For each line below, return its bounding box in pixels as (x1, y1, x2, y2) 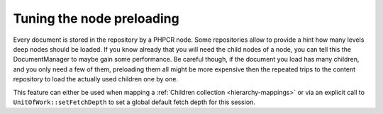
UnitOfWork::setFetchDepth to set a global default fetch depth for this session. (13, 98, 255, 106)
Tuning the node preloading (13, 11, 180, 26)
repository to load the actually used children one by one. (13, 75, 179, 84)
